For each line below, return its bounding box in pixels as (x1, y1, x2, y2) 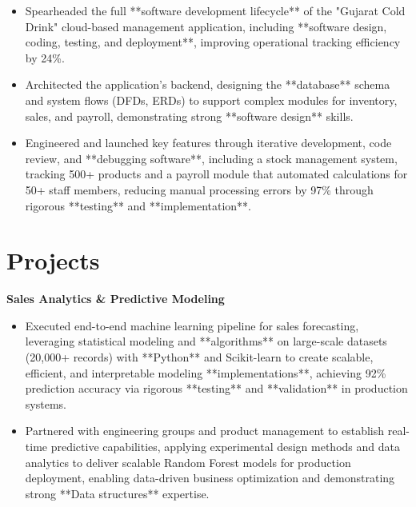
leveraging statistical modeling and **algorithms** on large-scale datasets (25, 333, 387, 349)
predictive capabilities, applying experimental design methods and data (50, 438, 400, 454)
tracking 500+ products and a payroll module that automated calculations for (25, 166, 408, 182)
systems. (25, 395, 66, 412)
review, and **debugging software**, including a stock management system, (25, 150, 398, 166)
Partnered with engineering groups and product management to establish (25, 422, 385, 439)
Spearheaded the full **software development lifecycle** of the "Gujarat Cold (25, 2, 406, 18)
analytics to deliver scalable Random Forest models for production (25, 453, 351, 470)
